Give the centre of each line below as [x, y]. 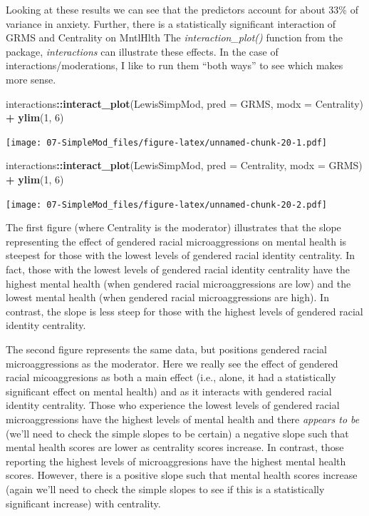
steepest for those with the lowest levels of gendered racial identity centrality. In [181, 255]
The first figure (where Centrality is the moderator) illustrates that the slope [173, 227]
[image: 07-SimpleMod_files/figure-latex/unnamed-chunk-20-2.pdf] [167, 204]
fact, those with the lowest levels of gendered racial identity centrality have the [178, 269]
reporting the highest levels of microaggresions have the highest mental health [176, 461]
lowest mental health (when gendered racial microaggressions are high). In [167, 297]
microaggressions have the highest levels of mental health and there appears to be [183, 419]
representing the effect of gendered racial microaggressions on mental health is [176, 241]
